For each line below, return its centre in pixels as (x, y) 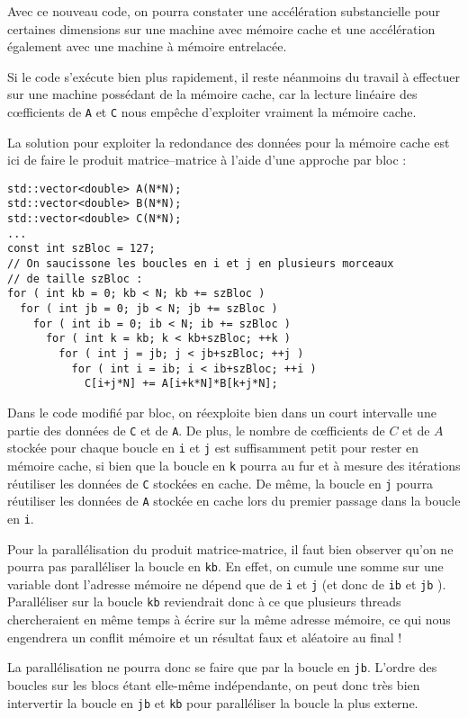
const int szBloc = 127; (81, 249)
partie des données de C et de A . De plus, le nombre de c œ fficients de (196, 430)
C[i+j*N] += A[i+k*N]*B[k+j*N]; (181, 384)
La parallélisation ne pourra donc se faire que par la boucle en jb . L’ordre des (222, 667)
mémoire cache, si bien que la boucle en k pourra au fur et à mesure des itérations (234, 465)
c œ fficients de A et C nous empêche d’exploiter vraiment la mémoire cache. (212, 111)
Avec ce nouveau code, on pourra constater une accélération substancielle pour (224, 11)
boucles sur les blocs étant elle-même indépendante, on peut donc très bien (214, 684)
